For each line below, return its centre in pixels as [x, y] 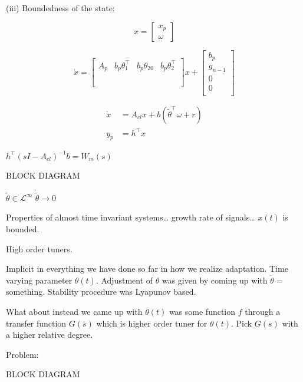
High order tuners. [39, 248]
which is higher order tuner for [152, 323]
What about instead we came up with [74, 312]
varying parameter [39, 280]
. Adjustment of [124, 280]
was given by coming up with [215, 280]
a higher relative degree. [50, 335]
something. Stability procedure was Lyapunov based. [101, 292]
